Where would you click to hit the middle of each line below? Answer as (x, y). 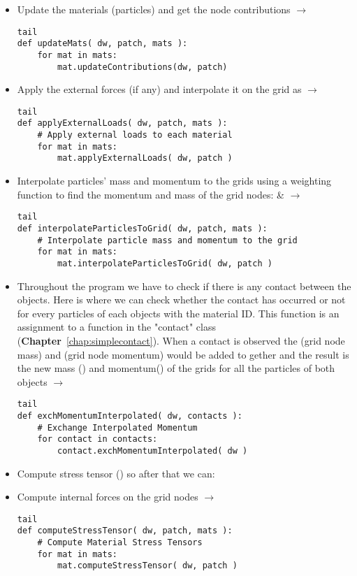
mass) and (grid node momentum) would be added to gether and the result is (183, 354)
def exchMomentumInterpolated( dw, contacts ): (130, 416)
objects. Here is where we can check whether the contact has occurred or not (181, 300)
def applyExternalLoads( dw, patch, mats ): (122, 123)
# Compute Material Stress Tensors (120, 543)
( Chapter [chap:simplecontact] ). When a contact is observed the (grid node (181, 340)
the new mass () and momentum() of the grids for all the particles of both (176, 368)
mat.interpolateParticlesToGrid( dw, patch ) (165, 263)
